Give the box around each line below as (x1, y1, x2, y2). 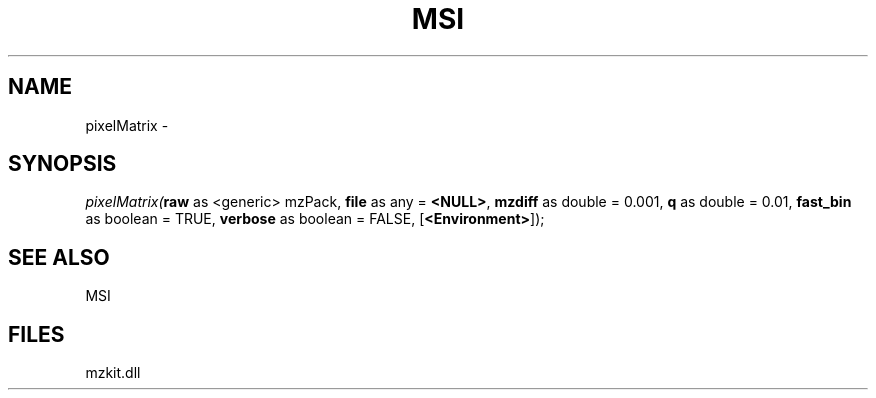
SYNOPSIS (8, 151, 117, 177)
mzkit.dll (85, 364, 141, 382)
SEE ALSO (8, 244, 110, 270)
